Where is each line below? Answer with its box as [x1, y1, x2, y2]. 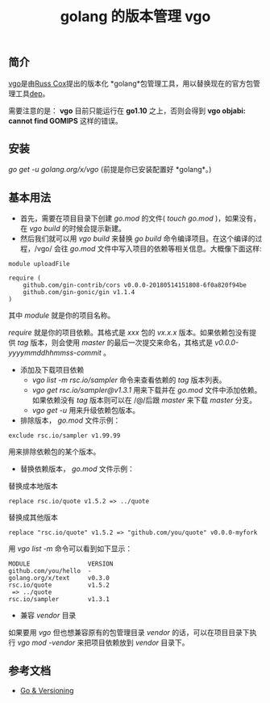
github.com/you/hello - [8, 567, 92, 575]
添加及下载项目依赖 [19, 365, 85, 375]
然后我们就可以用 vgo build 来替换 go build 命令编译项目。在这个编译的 [19, 234, 255, 243]
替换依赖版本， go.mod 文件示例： [19, 464, 135, 474]
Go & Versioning [19, 686, 74, 696]
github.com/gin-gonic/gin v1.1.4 [23, 288, 135, 297]
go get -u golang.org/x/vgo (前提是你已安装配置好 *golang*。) [8, 165, 212, 175]
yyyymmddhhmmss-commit [8, 348, 102, 358]
